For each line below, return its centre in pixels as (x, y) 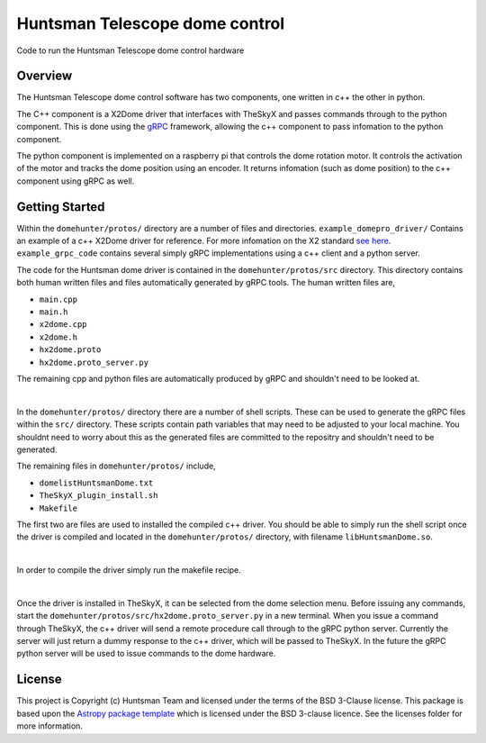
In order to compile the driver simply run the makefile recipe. (129, 570)
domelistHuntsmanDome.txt (96, 483)
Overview (45, 76)
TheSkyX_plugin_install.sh (99, 496)
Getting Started (61, 207)
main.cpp (58, 299)
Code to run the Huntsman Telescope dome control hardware (130, 50)
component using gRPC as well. (76, 181)
